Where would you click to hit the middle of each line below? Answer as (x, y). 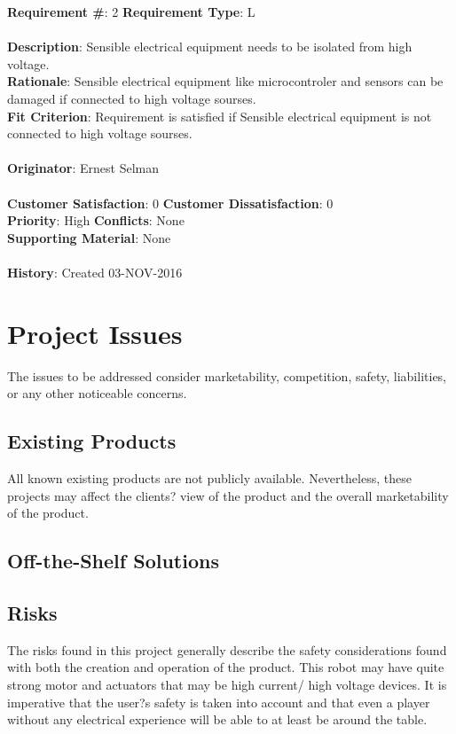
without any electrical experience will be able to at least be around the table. (217, 719)
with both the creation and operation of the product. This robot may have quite (226, 667)
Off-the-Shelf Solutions (113, 561)
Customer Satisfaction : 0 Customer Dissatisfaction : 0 (170, 203)
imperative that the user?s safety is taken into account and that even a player (219, 702)
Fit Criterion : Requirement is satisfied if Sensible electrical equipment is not (220, 116)
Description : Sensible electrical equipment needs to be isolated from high (210, 47)
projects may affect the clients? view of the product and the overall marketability (228, 495)
